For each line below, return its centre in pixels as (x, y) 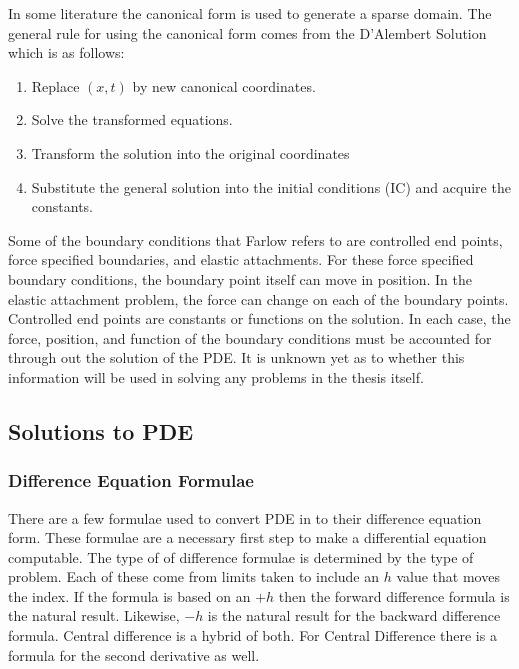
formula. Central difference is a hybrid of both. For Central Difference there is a (252, 635)
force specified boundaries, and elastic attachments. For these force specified (241, 259)
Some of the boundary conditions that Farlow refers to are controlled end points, (255, 239)
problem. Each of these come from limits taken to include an (194, 576)
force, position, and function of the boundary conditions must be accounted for (250, 337)
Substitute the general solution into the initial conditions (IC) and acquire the (271, 186)
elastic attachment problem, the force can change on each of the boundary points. (258, 298)
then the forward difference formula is (394, 595)
